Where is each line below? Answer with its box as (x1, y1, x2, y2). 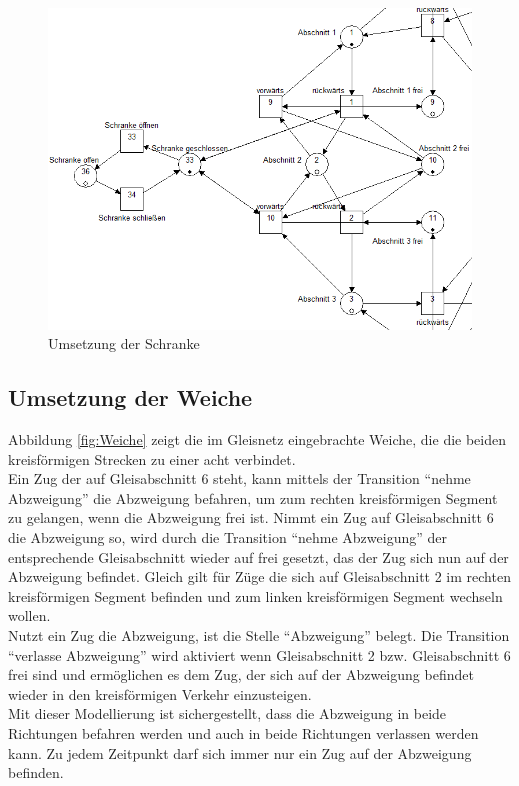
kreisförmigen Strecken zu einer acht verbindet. (8, 448, 296, 469)
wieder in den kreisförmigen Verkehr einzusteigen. (8, 683, 312, 704)
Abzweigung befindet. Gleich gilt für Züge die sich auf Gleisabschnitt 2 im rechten (8, 566, 511, 587)
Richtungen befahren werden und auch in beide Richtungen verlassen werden (8, 722, 479, 743)
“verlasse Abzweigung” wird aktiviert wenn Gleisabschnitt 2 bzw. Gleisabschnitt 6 (8, 644, 511, 665)
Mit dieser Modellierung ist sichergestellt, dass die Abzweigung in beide (8, 703, 447, 724)
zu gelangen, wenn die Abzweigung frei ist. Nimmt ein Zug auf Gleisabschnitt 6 (8, 507, 494, 528)
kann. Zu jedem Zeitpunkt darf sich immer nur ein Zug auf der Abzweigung (8, 742, 472, 763)
